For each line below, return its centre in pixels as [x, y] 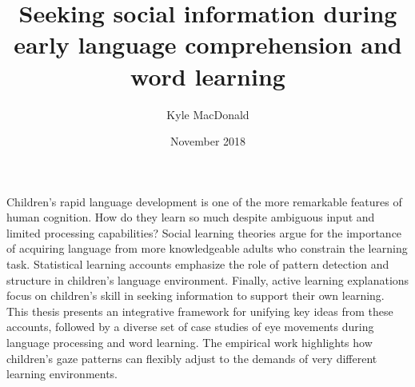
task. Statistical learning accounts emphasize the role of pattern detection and [198, 264]
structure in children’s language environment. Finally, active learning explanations [208, 279]
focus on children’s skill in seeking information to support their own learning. [196, 295]
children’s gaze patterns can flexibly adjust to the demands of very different [192, 358]
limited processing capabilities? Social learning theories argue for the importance [204, 232]
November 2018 [208, 141]
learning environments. [62, 374]
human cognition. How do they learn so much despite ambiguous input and [191, 217]
